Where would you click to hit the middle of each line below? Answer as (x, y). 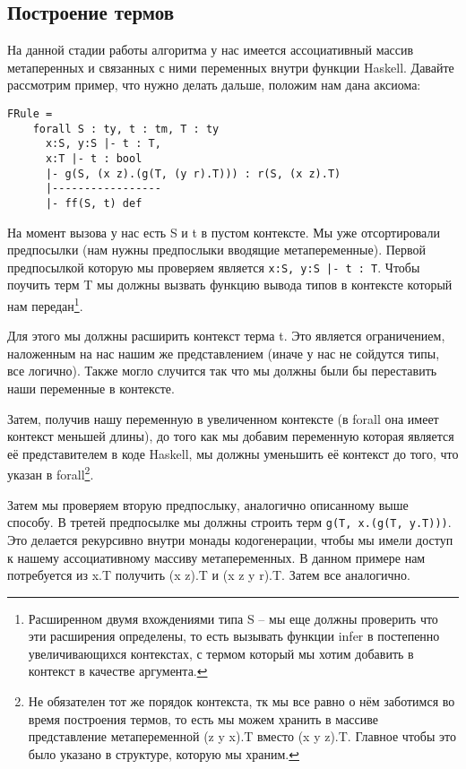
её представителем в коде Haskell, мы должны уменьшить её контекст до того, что (233, 453)
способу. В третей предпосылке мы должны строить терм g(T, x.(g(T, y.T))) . (229, 522)
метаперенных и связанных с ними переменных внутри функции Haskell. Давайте (231, 67)
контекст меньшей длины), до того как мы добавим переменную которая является (231, 436)
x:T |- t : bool (94, 158)
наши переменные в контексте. (91, 389)
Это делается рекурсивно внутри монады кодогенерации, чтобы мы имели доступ (230, 539)
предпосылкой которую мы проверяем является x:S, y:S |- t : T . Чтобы (214, 267)
